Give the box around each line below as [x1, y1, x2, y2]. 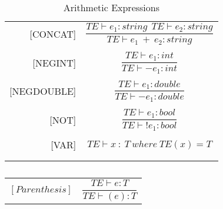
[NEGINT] [32, 55, 76, 69]
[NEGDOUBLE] [9, 84, 76, 98]
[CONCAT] [29, 26, 76, 41]
